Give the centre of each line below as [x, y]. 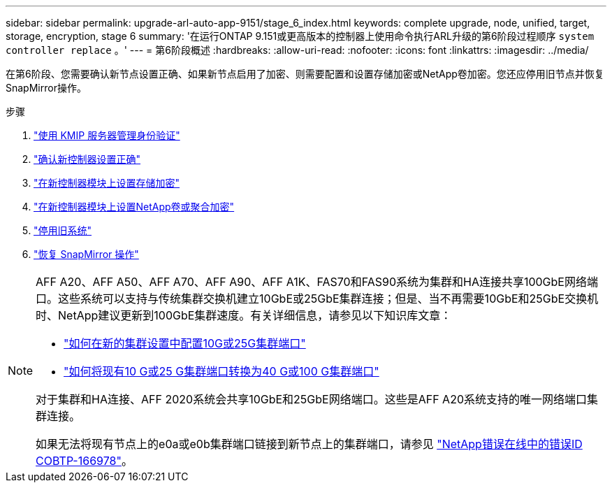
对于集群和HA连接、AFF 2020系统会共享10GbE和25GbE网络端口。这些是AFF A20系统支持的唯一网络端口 [312, 399]
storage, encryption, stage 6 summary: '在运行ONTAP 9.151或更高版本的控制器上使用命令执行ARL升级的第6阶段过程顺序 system [300, 36]
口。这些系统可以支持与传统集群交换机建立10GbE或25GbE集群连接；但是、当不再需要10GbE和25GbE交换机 [317, 299]
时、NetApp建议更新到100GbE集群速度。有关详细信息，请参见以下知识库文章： [244, 315]
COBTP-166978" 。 [84, 461]
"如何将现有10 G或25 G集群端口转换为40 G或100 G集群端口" [221, 371]
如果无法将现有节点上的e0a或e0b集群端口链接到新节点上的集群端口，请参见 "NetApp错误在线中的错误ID [309, 444]
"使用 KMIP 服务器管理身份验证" [107, 135]
